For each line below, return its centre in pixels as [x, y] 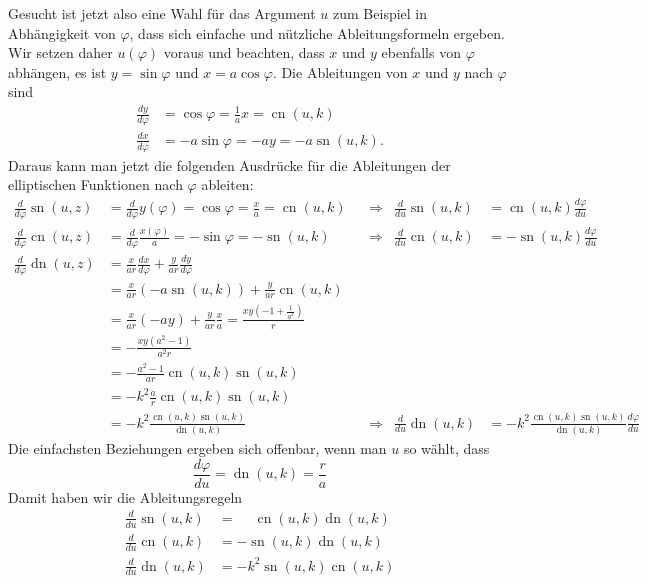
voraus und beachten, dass [244, 52]
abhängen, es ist [57, 71]
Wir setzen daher [60, 52]
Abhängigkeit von [62, 32]
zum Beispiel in [380, 13]
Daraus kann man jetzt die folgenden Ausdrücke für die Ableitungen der [229, 164]
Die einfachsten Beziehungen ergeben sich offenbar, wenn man [197, 447]
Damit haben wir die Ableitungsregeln [125, 496]
